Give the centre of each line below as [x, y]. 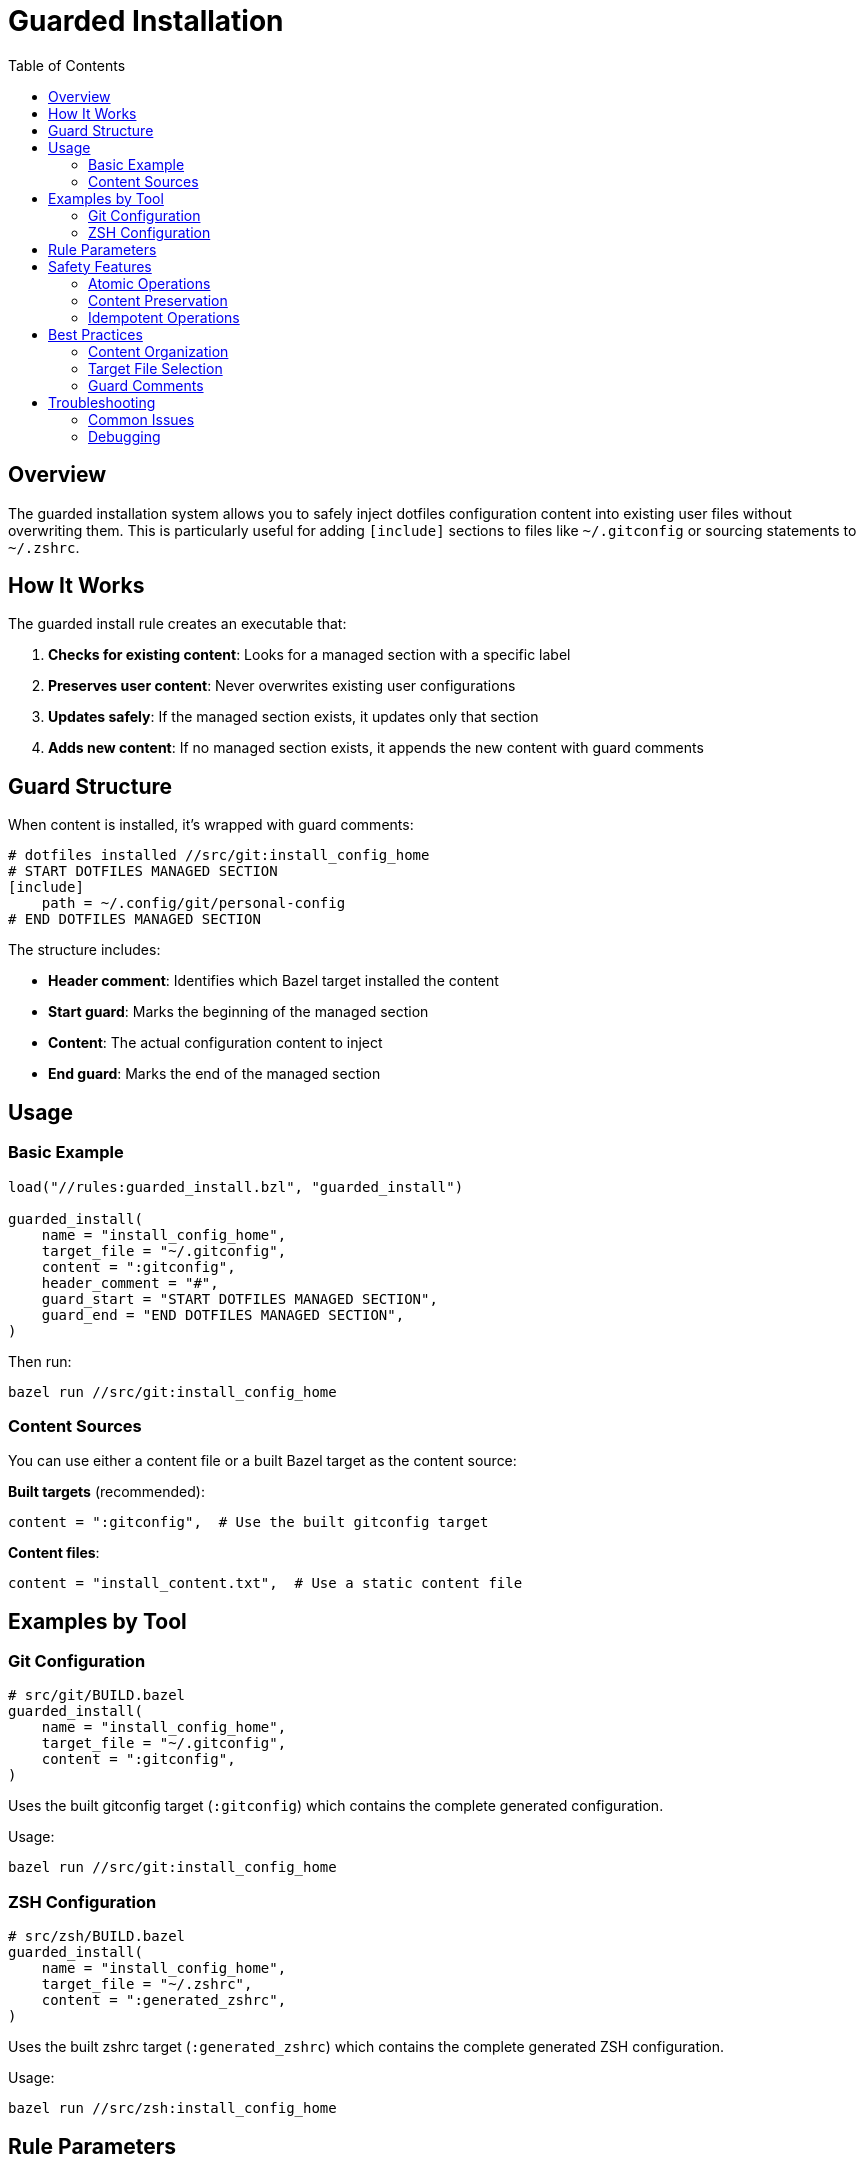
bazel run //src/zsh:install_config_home [172, 2108]
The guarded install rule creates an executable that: [177, 624]
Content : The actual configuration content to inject [215, 1043]
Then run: [40, 1361]
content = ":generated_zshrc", [164, 2000]
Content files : [54, 1553]
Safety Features [100, 266]
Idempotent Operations [164, 317]
